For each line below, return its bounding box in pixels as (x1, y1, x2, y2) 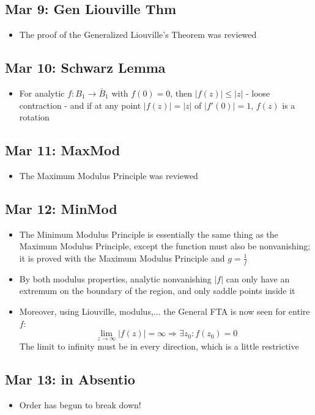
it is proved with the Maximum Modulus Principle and (19, 251, 225, 264)
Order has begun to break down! (19, 398, 141, 411)
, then (170, 87, 193, 99)
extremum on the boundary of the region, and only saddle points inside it (19, 284, 295, 297)
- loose (245, 87, 270, 99)
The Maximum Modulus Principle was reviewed (19, 169, 198, 182)
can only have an (226, 272, 290, 285)
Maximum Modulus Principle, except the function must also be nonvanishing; (19, 240, 311, 252)
